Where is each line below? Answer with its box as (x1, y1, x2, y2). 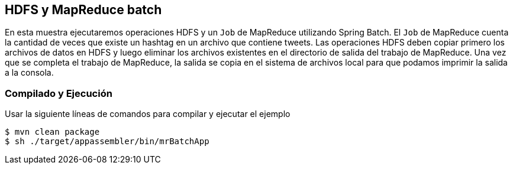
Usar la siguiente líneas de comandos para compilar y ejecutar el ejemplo (5, 109, 291, 119)
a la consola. (5, 67, 54, 78)
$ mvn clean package (5, 127, 100, 137)
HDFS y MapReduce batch (5, 2, 162, 17)
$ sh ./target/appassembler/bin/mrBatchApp (5, 136, 209, 147)
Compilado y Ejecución (5, 87, 112, 99)
